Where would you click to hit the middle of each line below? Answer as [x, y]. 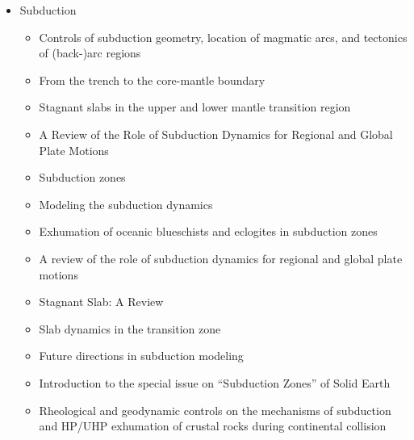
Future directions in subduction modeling [141, 356]
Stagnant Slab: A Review [101, 302]
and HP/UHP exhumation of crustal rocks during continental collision [213, 426]
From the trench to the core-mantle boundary [152, 80]
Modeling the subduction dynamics [126, 204]
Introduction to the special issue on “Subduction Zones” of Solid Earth [215, 382]
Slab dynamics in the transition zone [130, 328]
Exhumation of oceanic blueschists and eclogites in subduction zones [208, 231]
